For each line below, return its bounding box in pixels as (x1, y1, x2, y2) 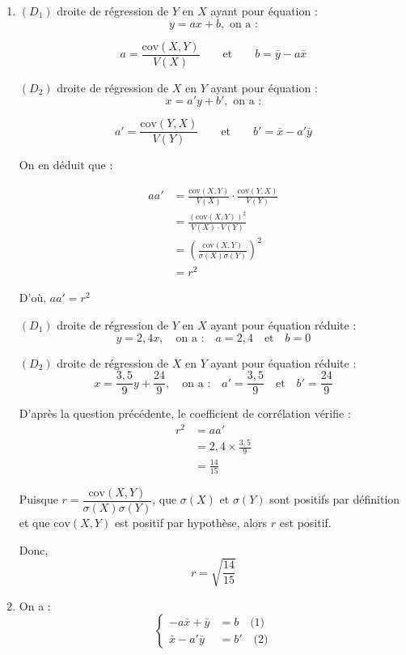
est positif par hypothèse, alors (114, 514, 268, 531)
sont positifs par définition (269, 491, 400, 508)
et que (19, 514, 50, 531)
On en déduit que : (19, 156, 113, 173)
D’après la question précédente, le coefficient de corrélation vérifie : (19, 405, 351, 422)
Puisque (19, 491, 58, 508)
